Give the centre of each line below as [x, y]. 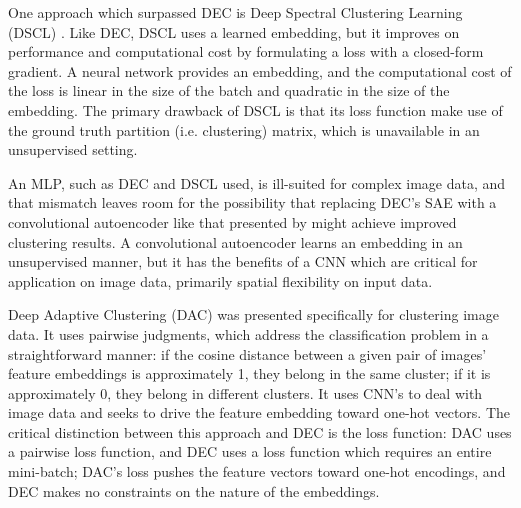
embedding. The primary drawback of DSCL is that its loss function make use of [255, 109]
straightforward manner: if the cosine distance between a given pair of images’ [247, 353]
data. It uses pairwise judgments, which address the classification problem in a [248, 333]
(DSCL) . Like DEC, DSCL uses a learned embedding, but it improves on [234, 31]
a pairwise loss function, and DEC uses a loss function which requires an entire [250, 451]
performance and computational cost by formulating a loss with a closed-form [246, 51]
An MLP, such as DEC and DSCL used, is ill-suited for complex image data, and [257, 182]
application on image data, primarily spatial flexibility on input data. [220, 280]
